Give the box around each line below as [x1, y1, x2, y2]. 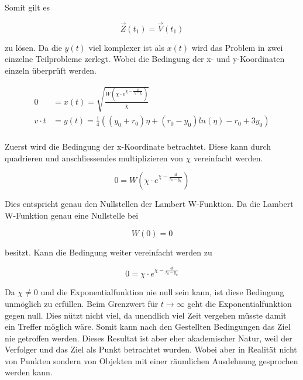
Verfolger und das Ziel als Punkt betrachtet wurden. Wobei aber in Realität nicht [5, 343, 297, 355]
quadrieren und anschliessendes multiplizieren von [5, 151, 183, 164]
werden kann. [5, 366, 53, 378]
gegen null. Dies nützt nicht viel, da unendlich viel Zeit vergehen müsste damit [5, 309, 287, 321]
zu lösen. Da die [5, 41, 62, 53]
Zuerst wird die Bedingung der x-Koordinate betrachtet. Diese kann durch [5, 140, 271, 153]
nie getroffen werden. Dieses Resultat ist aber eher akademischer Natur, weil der [5, 331, 292, 344]
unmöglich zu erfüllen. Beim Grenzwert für [5, 297, 159, 309]
